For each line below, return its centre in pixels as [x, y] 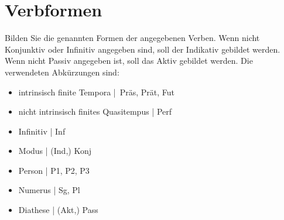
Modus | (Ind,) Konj [55, 151]
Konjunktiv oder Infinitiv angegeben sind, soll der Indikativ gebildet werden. [143, 49]
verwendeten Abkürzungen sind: [62, 72]
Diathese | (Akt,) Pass [58, 210]
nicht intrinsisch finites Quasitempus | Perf [95, 111]
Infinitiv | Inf [42, 131]
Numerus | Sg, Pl [49, 190]
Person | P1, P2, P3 [54, 170]
